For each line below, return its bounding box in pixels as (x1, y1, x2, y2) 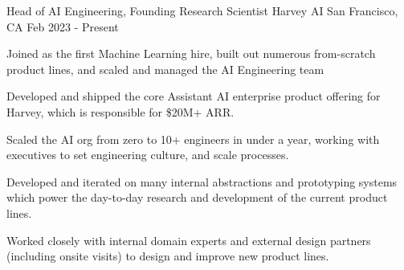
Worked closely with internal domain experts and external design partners (6, 231, 371, 248)
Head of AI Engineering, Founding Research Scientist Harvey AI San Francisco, (6, 2, 398, 18)
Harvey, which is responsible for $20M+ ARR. (6, 103, 235, 120)
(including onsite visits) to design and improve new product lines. (6, 247, 329, 264)
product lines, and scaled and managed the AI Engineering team (6, 60, 324, 77)
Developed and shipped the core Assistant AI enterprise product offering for (6, 88, 381, 104)
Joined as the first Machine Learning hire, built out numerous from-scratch (6, 45, 376, 62)
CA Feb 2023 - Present (6, 18, 119, 35)
